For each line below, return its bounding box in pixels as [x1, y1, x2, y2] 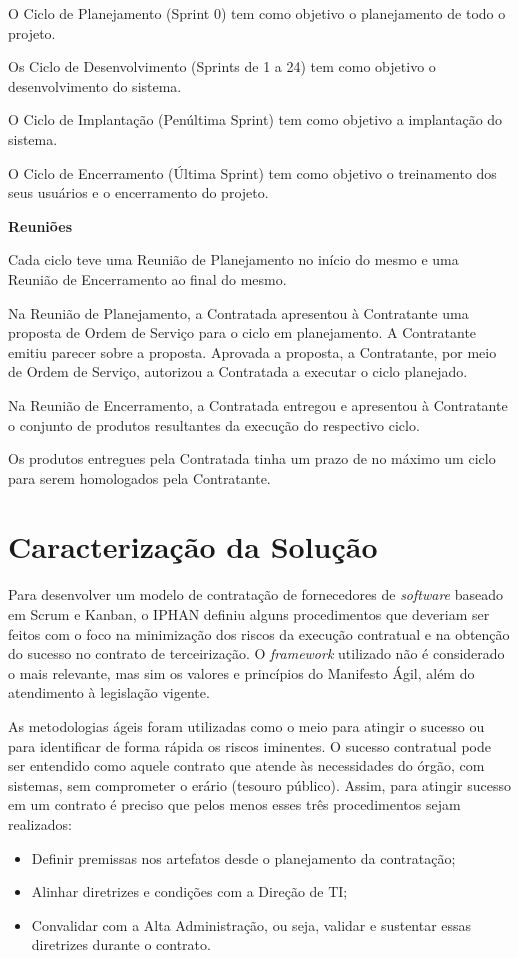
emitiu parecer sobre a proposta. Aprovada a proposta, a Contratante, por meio [8, 341, 497, 362]
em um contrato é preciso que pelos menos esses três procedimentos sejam [8, 794, 461, 815]
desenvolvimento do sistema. [8, 75, 182, 96]
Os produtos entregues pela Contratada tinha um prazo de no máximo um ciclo [8, 448, 496, 469]
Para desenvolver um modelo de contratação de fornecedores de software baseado [8, 584, 504, 605]
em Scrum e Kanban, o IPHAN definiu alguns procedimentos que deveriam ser [8, 604, 490, 624]
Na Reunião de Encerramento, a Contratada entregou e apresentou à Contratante [8, 394, 508, 415]
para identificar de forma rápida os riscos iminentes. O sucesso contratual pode [8, 735, 491, 756]
